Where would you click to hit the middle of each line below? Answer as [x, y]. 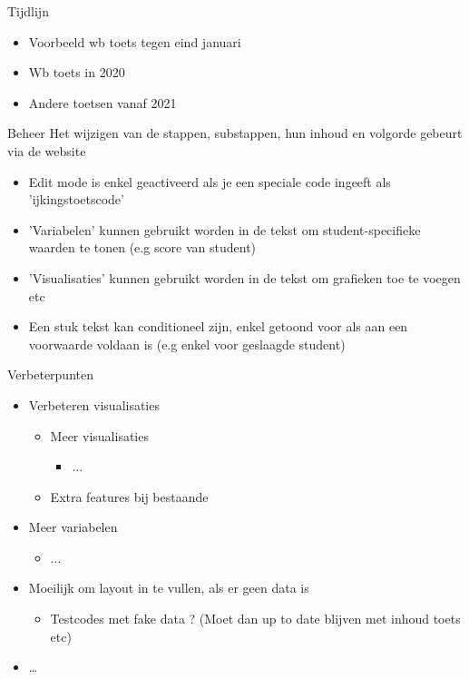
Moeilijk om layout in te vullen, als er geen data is [169, 588]
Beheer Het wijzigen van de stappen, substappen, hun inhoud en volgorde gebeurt [235, 133]
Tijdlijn [28, 11]
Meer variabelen [73, 527]
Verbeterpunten [50, 374]
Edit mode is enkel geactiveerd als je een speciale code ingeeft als [210, 181]
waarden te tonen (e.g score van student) [142, 247]
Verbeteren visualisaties [94, 404]
